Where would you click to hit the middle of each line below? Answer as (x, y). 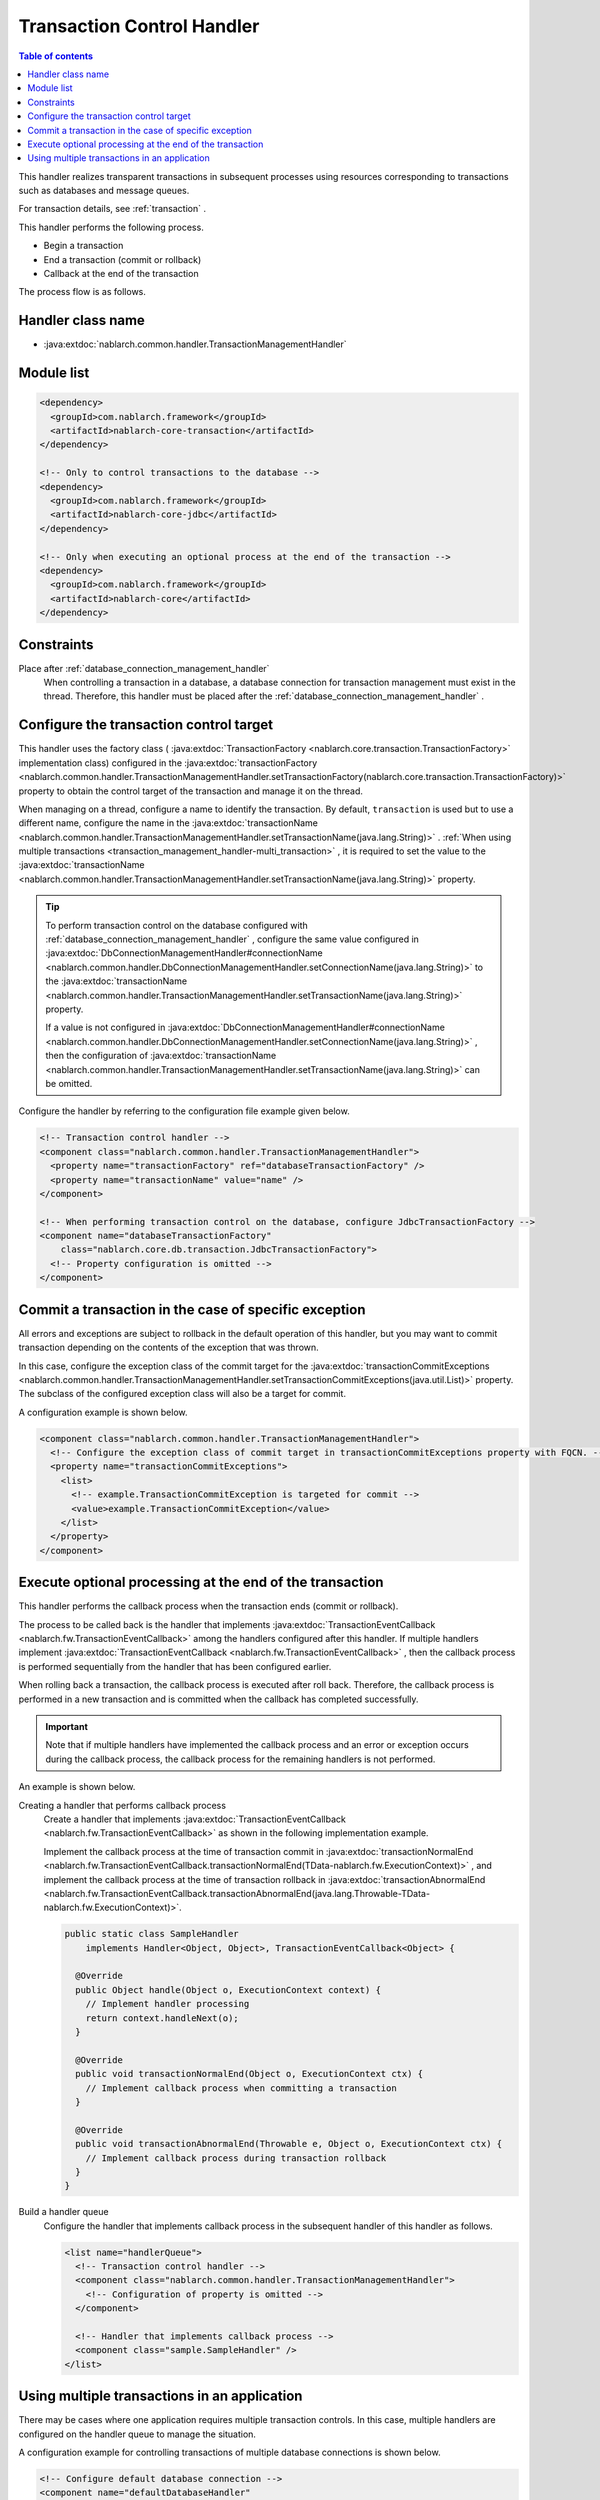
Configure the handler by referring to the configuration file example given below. (184, 1111)
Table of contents (56, 56)
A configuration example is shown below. (103, 1412)
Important (67, 1727)
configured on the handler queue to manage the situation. (137, 2434)
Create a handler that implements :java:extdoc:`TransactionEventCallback (195, 1819)
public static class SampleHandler (151, 1934)
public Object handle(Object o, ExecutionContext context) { (228, 1989)
